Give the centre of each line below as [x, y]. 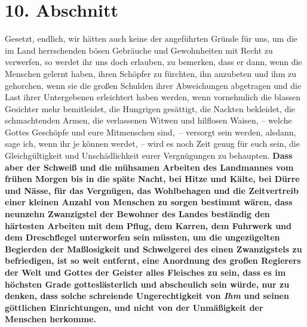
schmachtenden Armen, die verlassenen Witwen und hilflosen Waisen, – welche [148, 120]
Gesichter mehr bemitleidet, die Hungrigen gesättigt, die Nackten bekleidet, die [150, 108]
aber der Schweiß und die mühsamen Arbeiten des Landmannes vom [149, 167]
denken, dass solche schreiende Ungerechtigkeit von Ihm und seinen [147, 296]
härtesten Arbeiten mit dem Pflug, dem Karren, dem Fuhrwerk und [148, 225]
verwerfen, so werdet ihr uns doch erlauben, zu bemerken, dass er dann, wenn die [153, 62]
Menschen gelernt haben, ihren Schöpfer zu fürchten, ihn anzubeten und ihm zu [151, 73]
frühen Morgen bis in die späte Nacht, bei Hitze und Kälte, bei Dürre [152, 179]
